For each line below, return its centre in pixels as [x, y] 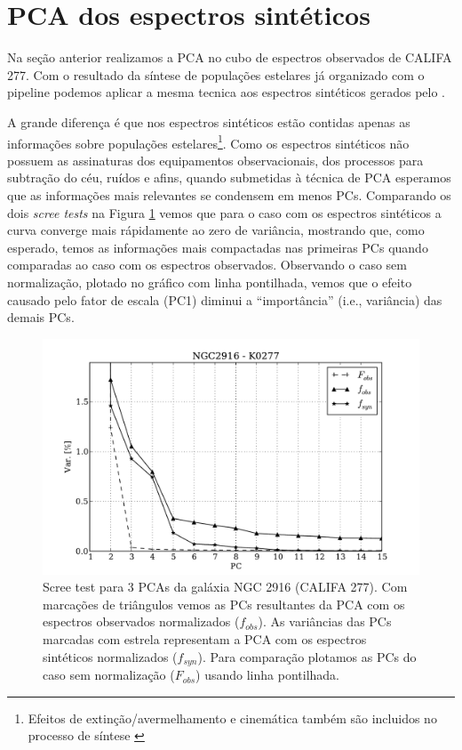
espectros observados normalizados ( [141, 621]
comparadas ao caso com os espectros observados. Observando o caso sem [207, 265]
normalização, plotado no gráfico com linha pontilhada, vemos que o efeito [210, 282]
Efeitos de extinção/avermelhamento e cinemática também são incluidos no [232, 718]
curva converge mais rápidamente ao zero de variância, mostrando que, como [216, 230]
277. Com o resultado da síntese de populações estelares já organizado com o [216, 74]
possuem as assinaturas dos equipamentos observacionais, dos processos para [215, 160]
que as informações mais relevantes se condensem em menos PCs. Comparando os [229, 194]
